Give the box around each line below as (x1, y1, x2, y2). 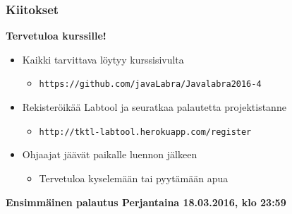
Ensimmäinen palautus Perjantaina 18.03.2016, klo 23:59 (6, 194, 286, 209)
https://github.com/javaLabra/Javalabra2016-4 (39, 79, 262, 90)
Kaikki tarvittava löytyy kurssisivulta (22, 52, 184, 66)
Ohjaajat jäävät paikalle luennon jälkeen (22, 147, 197, 162)
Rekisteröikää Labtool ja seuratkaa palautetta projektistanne (22, 100, 286, 114)
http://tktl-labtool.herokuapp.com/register (39, 126, 252, 137)
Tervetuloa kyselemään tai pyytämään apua (39, 170, 229, 185)
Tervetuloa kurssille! (6, 28, 107, 43)
